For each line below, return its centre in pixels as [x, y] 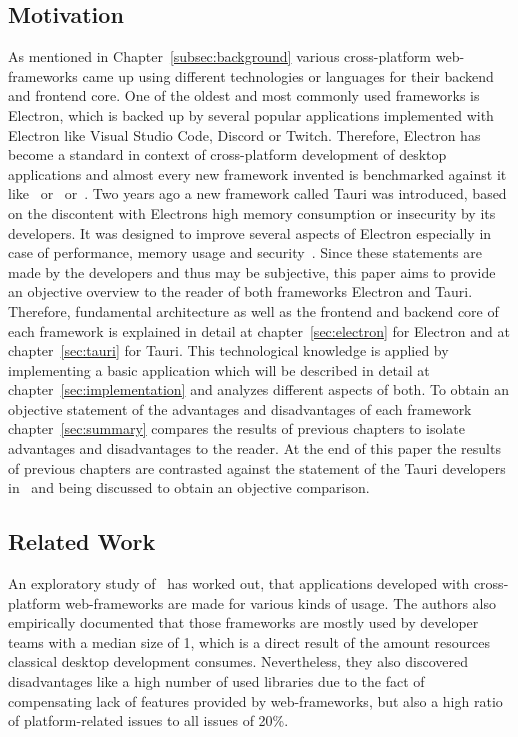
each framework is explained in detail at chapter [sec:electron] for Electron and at [259, 330]
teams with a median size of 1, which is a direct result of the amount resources [249, 641]
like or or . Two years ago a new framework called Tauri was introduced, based [257, 193]
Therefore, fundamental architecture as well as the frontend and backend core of [253, 310]
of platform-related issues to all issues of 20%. [148, 720]
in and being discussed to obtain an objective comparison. [189, 487]
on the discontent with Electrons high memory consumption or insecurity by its [252, 212]
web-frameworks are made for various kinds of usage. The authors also [280, 602]
